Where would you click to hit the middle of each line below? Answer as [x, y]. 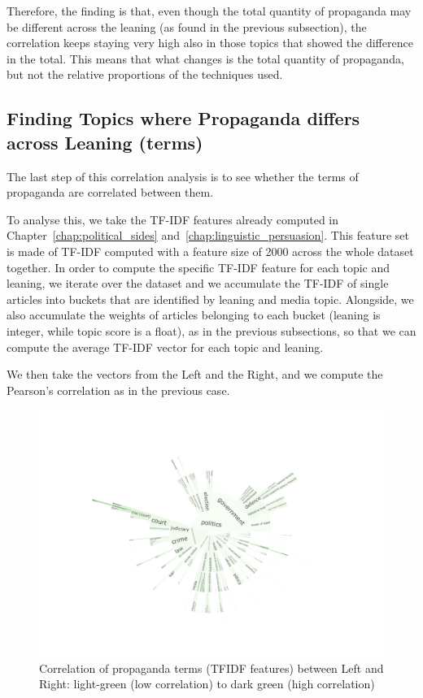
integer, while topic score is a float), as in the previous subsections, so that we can [211, 330]
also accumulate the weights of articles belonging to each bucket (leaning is [194, 315]
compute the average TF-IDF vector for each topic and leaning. [165, 347]
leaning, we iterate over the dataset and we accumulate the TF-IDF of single [198, 283]
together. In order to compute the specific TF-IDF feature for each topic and [198, 267]
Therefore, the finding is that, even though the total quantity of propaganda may [209, 11]
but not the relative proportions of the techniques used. [145, 74]
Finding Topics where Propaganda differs [183, 118]
